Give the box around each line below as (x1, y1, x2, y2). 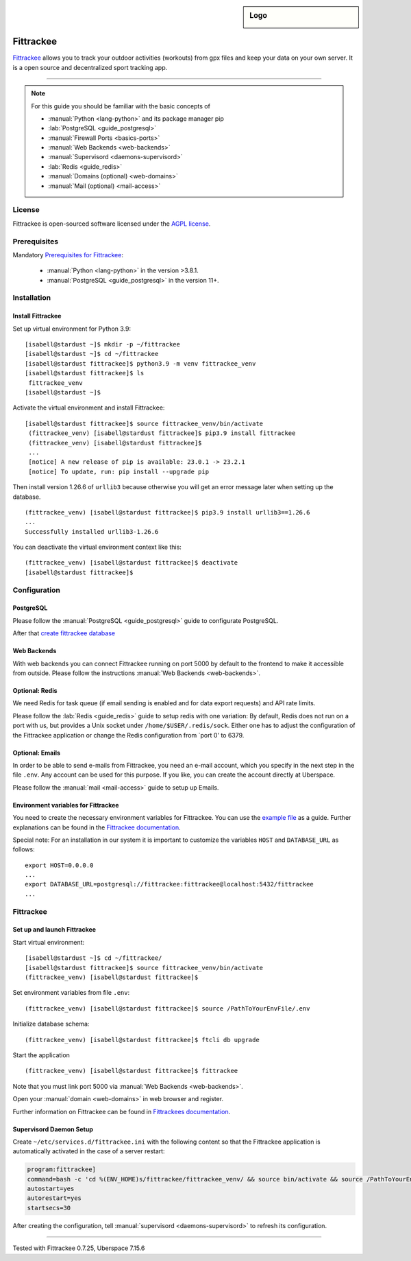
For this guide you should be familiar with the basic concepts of (31, 102, 210, 110)
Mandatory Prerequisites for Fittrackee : (12, 250, 123, 259)
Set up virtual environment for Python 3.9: (12, 325, 132, 333)
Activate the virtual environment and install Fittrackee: (12, 403, 165, 412)
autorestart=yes (27, 1194, 82, 1202)
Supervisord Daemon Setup (12, 1125, 94, 1133)
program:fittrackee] (27, 1166, 96, 1173)
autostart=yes (27, 1185, 75, 1193)
